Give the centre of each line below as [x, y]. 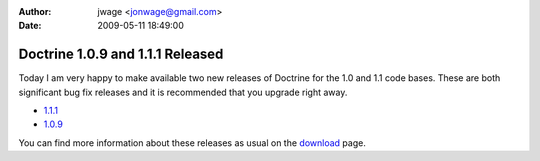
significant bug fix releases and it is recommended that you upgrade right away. [183, 92]
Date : [30, 26]
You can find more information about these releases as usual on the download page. [192, 142]
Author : [35, 11]
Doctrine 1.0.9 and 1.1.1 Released [121, 54]
